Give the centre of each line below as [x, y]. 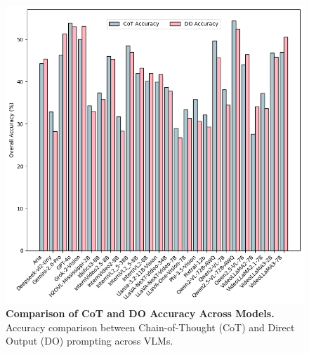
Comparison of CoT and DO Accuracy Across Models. [140, 313]
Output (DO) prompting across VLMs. [90, 341]
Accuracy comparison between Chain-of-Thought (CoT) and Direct [150, 327]
